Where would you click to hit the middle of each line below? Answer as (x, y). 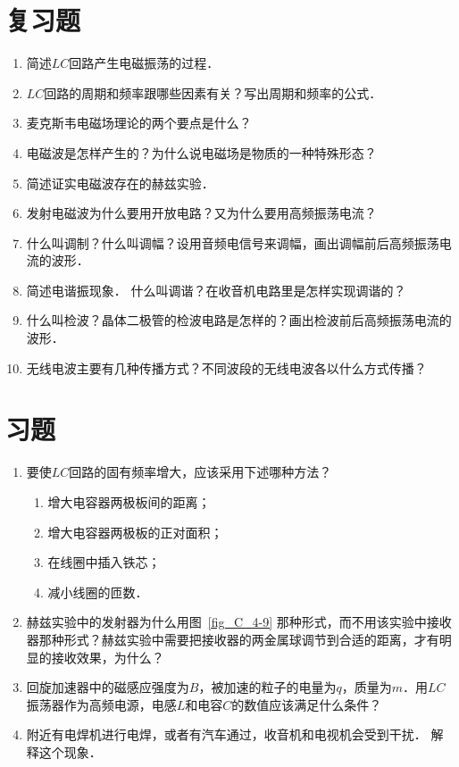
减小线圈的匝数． (98, 592)
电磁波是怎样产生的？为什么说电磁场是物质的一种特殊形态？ (201, 152)
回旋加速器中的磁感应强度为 (108, 687)
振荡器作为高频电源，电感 (101, 704)
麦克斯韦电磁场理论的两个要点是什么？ (139, 123)
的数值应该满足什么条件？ (307, 704)
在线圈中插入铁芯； (104, 562)
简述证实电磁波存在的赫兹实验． (120, 183)
